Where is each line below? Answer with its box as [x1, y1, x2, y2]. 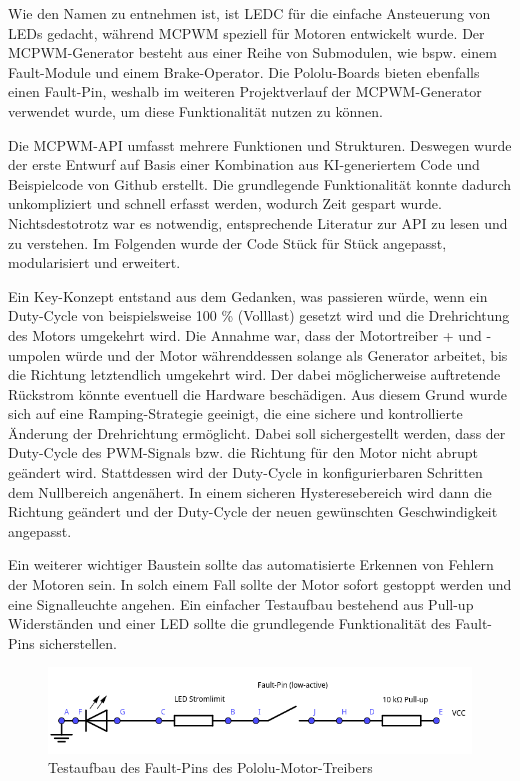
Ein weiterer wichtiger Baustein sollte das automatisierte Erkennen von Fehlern [8, 554, 494, 575]
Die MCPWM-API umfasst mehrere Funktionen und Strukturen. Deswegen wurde [8, 134, 512, 155]
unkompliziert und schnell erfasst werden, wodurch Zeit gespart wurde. [8, 193, 442, 214]
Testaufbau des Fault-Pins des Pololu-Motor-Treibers [48, 757, 373, 778]
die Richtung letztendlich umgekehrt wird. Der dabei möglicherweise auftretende [8, 364, 501, 385]
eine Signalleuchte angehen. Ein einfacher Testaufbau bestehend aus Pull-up [8, 593, 474, 614]
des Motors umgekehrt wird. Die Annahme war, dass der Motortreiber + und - [8, 324, 492, 345]
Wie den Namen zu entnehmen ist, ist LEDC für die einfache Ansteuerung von [8, 3, 491, 23]
